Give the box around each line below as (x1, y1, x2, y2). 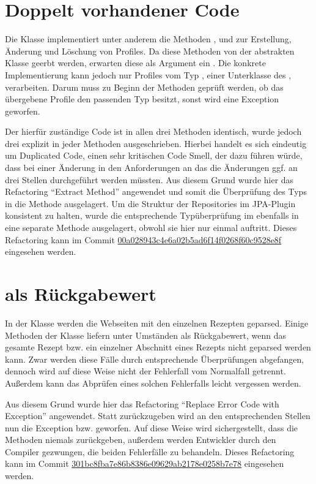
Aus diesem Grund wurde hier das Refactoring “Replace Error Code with (5, 397, 279, 410)
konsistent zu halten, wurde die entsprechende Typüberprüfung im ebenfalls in (5, 209, 299, 222)
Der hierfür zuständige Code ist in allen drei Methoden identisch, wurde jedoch (5, 125, 302, 138)
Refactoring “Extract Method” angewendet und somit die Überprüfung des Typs (5, 185, 307, 198)
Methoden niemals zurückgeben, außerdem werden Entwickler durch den (5, 433, 276, 446)
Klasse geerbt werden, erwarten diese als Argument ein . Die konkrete (5, 56, 266, 69)
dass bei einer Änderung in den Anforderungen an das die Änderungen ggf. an (5, 161, 298, 174)
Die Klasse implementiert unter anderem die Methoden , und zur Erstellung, (5, 32, 292, 45)
